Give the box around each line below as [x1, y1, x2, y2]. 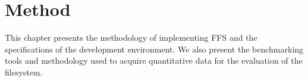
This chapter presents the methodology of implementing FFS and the [5, 31, 257, 44]
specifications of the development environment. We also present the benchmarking [5, 42, 304, 55]
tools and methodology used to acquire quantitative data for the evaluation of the [5, 54, 303, 67]
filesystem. [5, 65, 43, 78]
